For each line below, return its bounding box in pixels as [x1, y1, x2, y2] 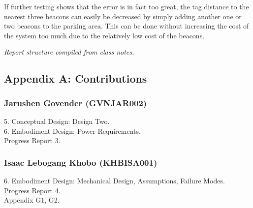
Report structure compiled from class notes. [4, 47, 134, 57]
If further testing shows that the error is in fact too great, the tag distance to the [4, 1, 249, 11]
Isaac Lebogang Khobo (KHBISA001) [4, 156, 158, 168]
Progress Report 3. [4, 135, 61, 146]
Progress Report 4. [4, 185, 61, 195]
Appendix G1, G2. [4, 195, 60, 205]
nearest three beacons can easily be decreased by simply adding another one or [4, 11, 242, 21]
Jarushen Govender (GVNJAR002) [4, 96, 147, 109]
